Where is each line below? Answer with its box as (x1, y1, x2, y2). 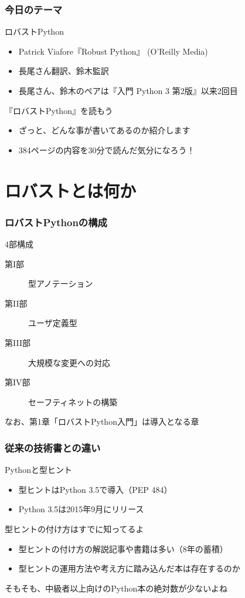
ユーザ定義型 (28, 317, 77, 329)
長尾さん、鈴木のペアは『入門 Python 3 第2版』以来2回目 (18, 85, 238, 96)
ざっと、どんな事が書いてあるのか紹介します (18, 124, 190, 136)
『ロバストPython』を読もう (5, 104, 113, 116)
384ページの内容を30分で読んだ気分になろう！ (18, 143, 195, 156)
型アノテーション (28, 277, 93, 290)
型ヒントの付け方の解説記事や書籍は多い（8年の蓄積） (18, 542, 228, 555)
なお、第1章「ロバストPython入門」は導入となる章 (5, 415, 199, 428)
